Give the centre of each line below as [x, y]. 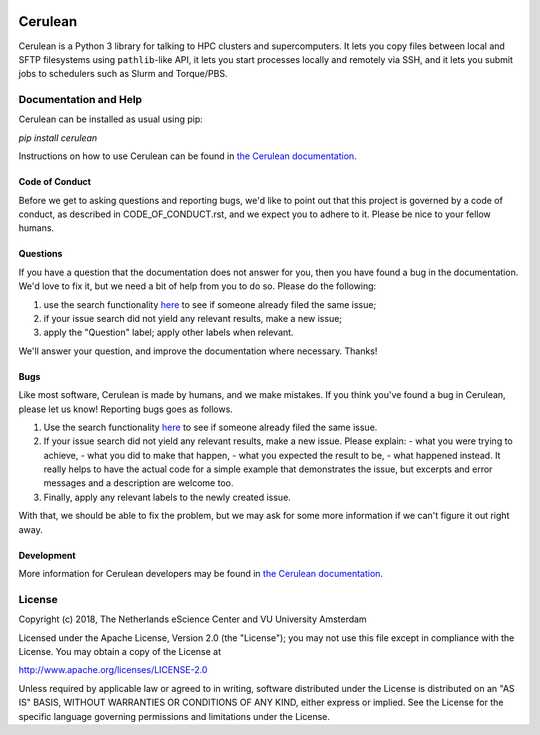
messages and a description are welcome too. [138, 483]
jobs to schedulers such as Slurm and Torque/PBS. [123, 74]
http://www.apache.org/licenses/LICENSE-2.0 [113, 670]
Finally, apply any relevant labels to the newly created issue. [167, 497]
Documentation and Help [80, 100]
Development [47, 555]
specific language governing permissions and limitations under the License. [174, 716]
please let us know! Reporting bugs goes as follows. [126, 409]
